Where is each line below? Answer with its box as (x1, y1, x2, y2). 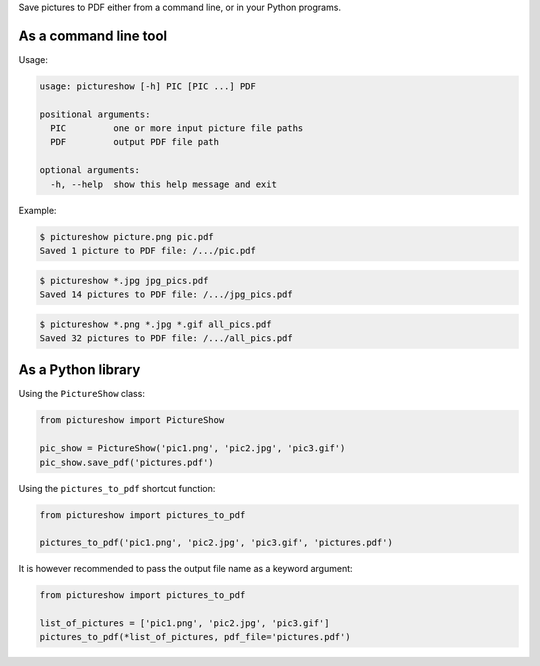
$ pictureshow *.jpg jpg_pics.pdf (39, 275, 209, 286)
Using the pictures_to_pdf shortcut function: (18, 482, 216, 494)
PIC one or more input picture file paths (50, 123, 304, 134)
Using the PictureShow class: (18, 388, 145, 400)
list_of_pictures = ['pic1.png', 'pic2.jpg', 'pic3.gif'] (39, 618, 330, 629)
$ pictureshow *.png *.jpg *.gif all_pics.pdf (39, 318, 272, 330)
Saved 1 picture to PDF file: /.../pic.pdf (39, 245, 257, 256)
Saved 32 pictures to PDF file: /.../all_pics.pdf (39, 332, 294, 344)
